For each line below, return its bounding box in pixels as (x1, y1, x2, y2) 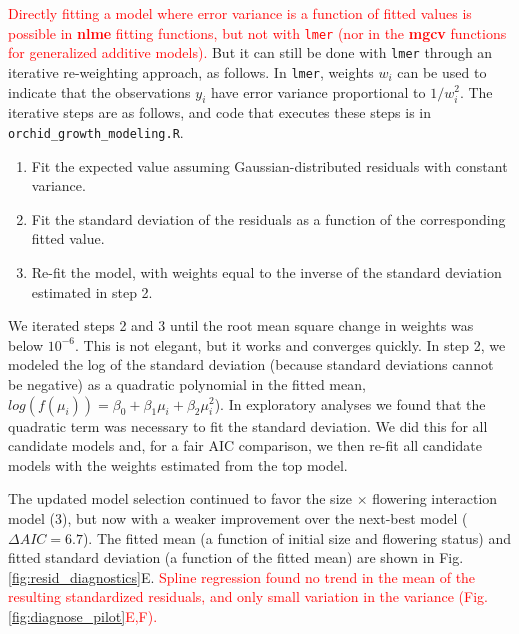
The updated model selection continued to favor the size (8, 488, 352, 509)
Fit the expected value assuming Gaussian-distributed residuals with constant (31, 155, 508, 176)
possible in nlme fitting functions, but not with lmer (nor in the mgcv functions (8, 22, 507, 43)
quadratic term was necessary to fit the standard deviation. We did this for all (8, 415, 488, 436)
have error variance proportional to (210, 81, 426, 102)
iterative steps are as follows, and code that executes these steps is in (8, 102, 432, 123)
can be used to (397, 61, 487, 82)
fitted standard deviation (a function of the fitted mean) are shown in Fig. (8, 547, 464, 568)
